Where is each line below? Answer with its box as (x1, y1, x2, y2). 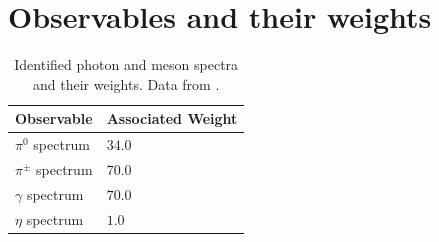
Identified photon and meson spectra (14, 54, 239, 75)
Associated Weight (106, 108, 238, 129)
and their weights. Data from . (33, 73, 220, 94)
